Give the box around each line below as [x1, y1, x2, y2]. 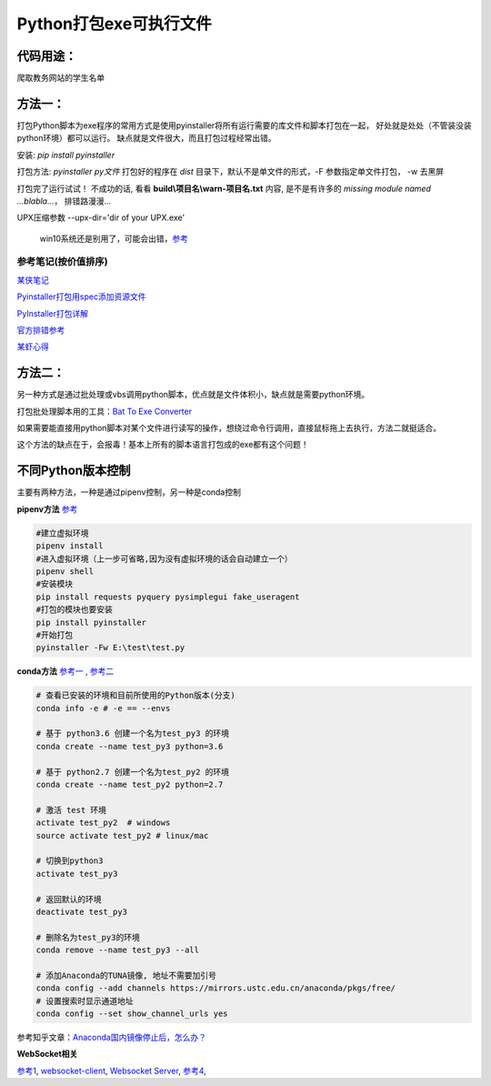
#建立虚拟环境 [35, 528, 90, 538]
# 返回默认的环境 [35, 894, 102, 904]
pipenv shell [35, 566, 95, 577]
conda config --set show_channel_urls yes [35, 1009, 228, 1019]
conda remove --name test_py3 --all [35, 945, 200, 955]
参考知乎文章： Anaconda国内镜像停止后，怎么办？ [16, 1032, 206, 1042]
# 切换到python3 [35, 856, 104, 866]
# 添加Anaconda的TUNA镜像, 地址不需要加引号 [35, 970, 217, 980]
